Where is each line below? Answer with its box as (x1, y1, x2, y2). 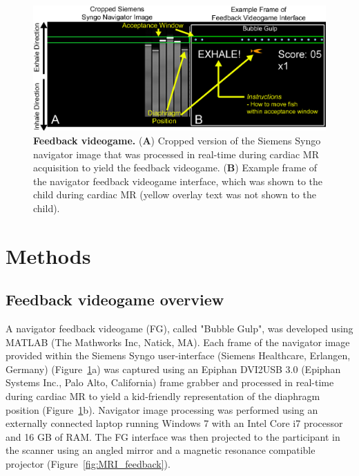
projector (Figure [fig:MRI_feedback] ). (6, 457, 171, 471)
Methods (6, 241, 91, 269)
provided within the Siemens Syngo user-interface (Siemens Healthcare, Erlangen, (6, 348, 351, 363)
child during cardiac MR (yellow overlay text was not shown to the (33, 187, 316, 202)
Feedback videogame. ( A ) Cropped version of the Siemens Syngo (33, 133, 321, 147)
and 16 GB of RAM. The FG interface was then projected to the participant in (6, 429, 340, 444)
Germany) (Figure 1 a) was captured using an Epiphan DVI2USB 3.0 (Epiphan (6, 361, 341, 376)
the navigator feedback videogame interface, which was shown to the (33, 173, 323, 188)
